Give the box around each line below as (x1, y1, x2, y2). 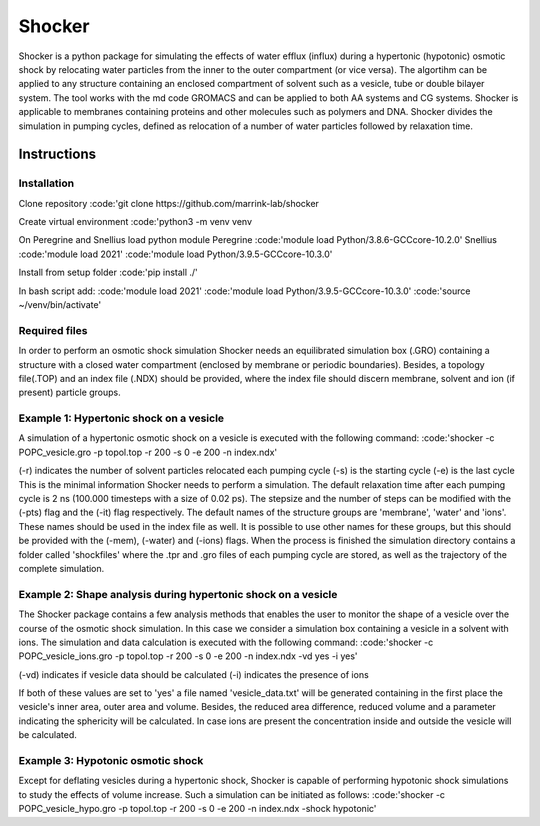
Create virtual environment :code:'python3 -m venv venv (18, 216, 253, 228)
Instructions (18, 146, 97, 163)
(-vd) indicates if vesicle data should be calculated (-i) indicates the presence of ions (18, 668, 369, 680)
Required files (18, 323, 88, 337)
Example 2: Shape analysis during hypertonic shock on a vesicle (18, 587, 338, 601)
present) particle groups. (18, 386, 122, 399)
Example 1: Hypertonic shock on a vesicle (18, 411, 225, 425)
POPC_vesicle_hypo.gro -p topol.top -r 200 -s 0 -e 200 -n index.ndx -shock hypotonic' (18, 803, 377, 815)
